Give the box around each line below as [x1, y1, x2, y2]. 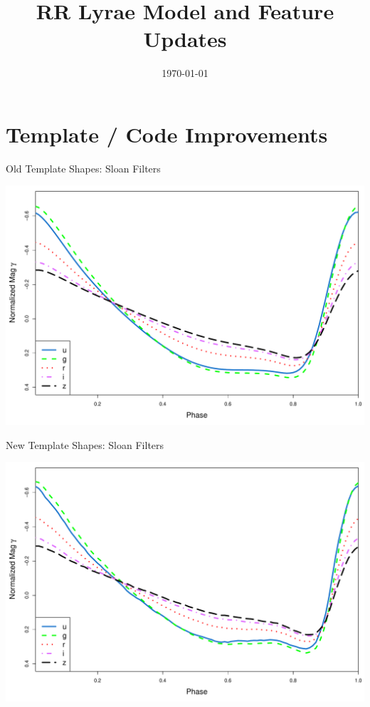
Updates [143, 24, 227, 53]
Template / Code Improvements [6, 119, 328, 148]
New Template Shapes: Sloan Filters [6, 437, 164, 452]
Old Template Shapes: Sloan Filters [6, 160, 161, 175]
